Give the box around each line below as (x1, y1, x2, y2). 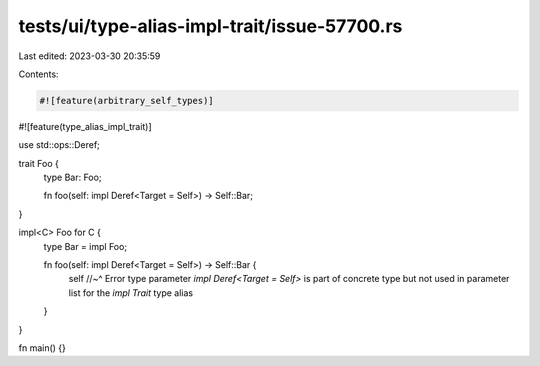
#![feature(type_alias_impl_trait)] (18, 120, 152, 132)
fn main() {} (18, 341, 67, 354)
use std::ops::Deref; (18, 139, 100, 151)
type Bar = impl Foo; (43, 240, 128, 252)
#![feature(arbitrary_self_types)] (39, 95, 214, 106)
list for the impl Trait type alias (68, 286, 194, 299)
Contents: (18, 68, 59, 80)
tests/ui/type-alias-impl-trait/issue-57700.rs (18, 15, 403, 37)
